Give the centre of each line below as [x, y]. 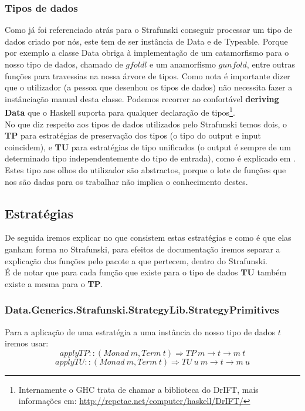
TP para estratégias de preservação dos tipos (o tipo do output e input [133, 135]
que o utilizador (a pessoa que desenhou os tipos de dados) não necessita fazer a [149, 87]
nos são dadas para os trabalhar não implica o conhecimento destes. [126, 181]
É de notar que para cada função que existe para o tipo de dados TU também [146, 272]
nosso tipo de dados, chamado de [64, 64]
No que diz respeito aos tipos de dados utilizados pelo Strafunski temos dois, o [146, 124]
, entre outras [271, 64]
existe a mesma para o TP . [54, 283]
